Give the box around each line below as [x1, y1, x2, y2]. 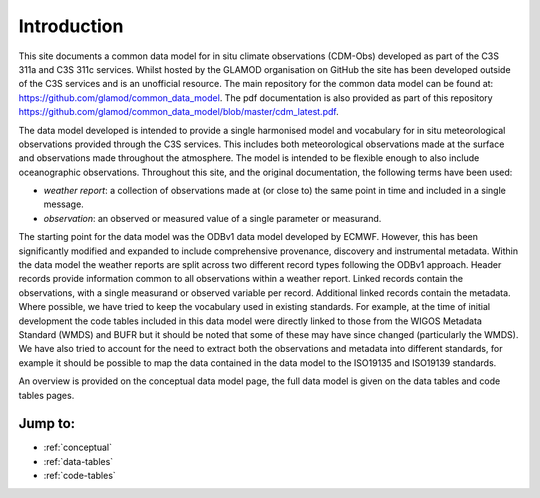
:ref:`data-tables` [43, 455, 114, 467]
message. [43, 198, 84, 210]
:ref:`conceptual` [43, 441, 112, 454]
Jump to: [18, 415, 76, 432]
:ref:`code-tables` [43, 470, 117, 482]
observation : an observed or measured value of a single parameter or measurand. [43, 212, 382, 224]
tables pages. [18, 389, 75, 401]
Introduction [18, 15, 124, 37]
